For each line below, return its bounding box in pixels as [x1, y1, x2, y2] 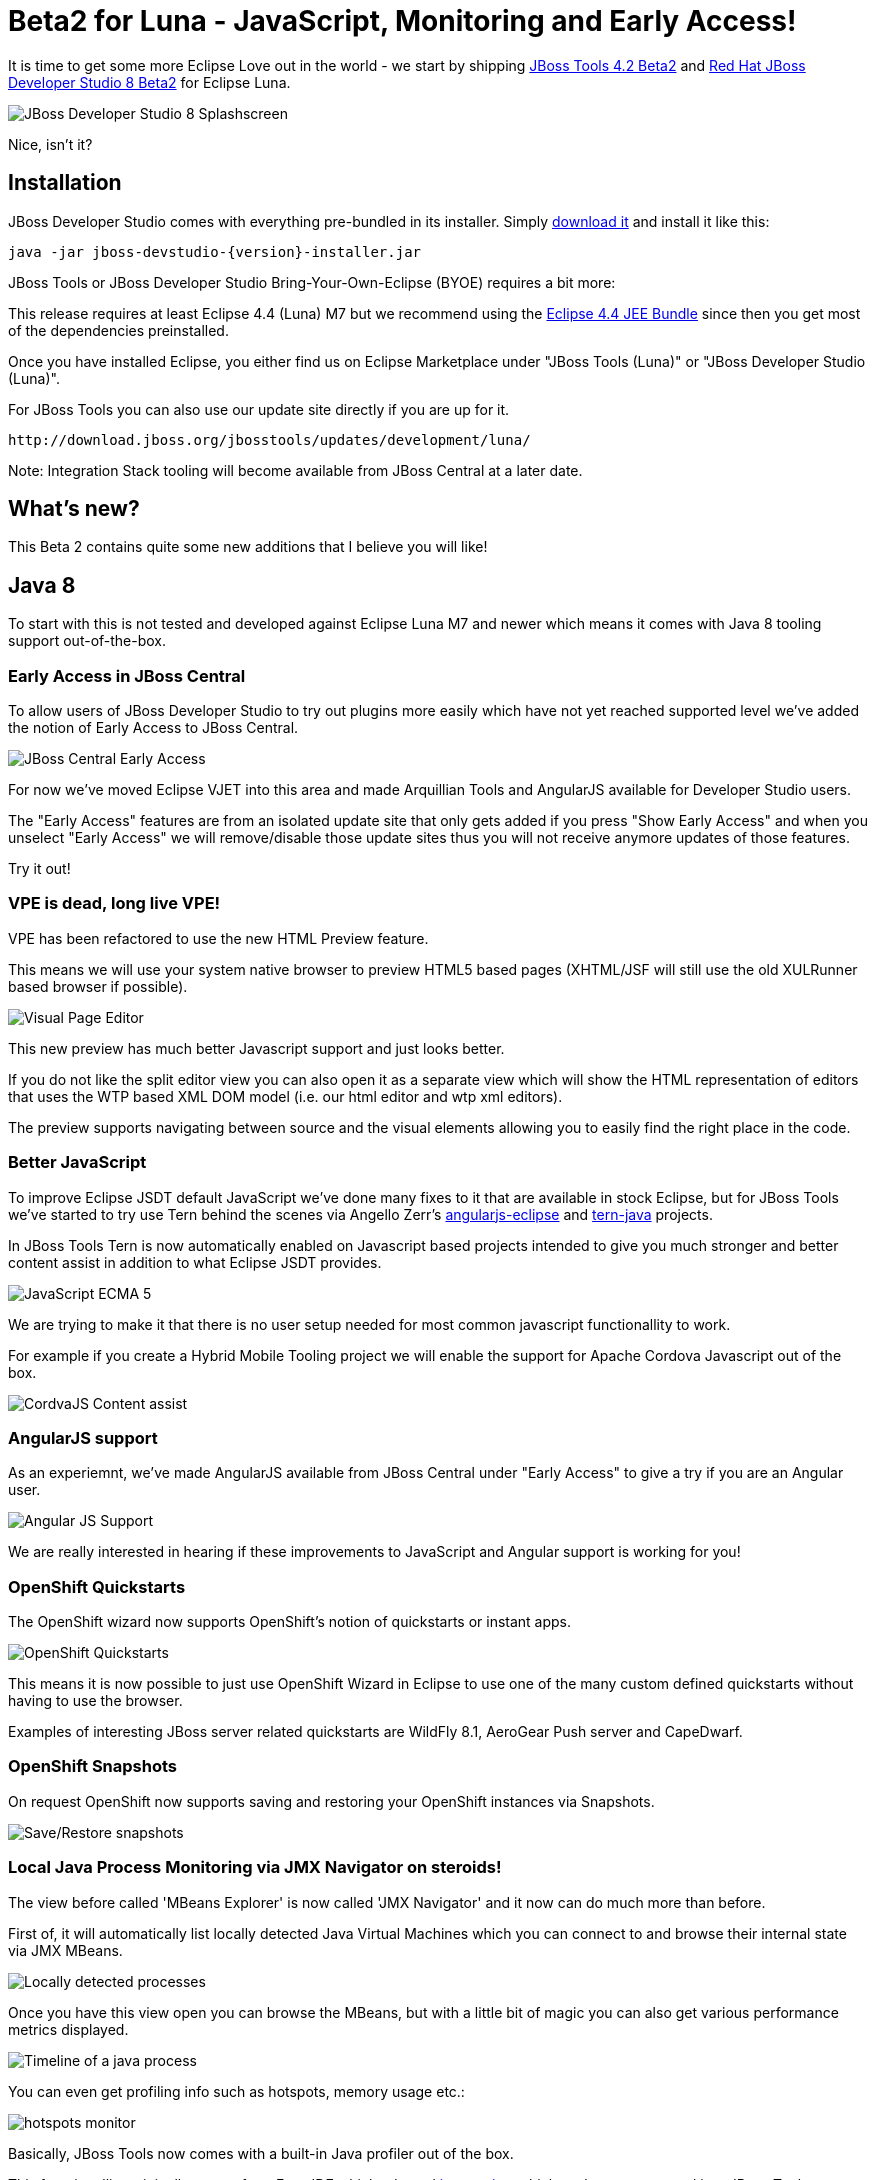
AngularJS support [8, 1427, 158, 1448]
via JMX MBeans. [8, 1941, 123, 1959]
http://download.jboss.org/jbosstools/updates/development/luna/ [8, 431, 531, 448]
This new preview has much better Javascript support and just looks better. [8, 1039, 505, 1057]
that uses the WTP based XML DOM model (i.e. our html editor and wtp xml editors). [8, 1087, 563, 1105]
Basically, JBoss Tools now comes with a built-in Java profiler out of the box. [8, 2144, 514, 2162]
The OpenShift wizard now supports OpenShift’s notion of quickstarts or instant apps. [8, 1613, 572, 1631]
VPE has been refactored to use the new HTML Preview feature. [8, 929, 429, 947]
